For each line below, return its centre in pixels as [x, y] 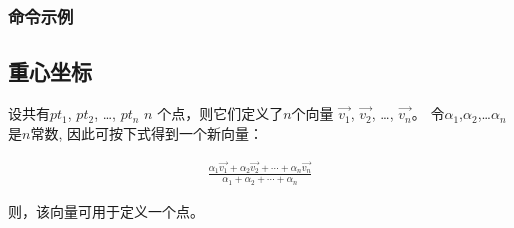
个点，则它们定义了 [220, 113]
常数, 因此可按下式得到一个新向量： [146, 132]
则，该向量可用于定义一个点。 [106, 210]
